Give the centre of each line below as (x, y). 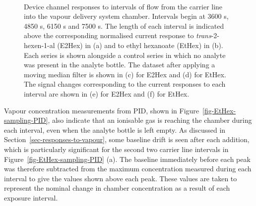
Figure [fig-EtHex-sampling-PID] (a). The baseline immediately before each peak (127, 159)
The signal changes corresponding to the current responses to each (125, 84)
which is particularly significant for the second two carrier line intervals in (116, 149)
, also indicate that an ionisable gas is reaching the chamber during (150, 120)
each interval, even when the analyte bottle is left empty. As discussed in (115, 129)
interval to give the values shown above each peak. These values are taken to (121, 178)
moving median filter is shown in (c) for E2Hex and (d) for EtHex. (125, 74)
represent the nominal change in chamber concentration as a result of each (117, 188)
